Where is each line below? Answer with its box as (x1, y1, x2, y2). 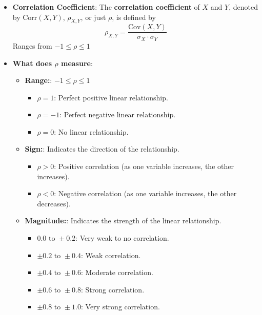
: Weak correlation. (81, 249, 141, 260)
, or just (80, 11, 106, 22)
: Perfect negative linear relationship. (59, 109, 176, 120)
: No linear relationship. (54, 126, 129, 137)
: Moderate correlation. (81, 267, 153, 278)
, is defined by (112, 11, 156, 22)
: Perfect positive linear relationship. (54, 92, 168, 102)
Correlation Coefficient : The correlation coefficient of (12, 2, 200, 12)
